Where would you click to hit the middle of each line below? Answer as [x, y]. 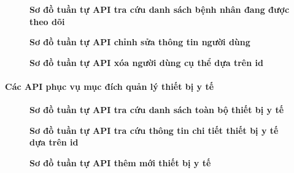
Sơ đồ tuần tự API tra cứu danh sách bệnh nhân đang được [160, 9]
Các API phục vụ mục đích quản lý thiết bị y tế [110, 86]
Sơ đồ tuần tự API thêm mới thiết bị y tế [120, 162]
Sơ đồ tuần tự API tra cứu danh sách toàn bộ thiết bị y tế [157, 110]
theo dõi [47, 21]
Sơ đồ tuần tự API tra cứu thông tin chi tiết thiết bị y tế [154, 130]
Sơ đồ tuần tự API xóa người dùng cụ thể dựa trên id [146, 62]
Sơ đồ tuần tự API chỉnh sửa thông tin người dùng [140, 42]
